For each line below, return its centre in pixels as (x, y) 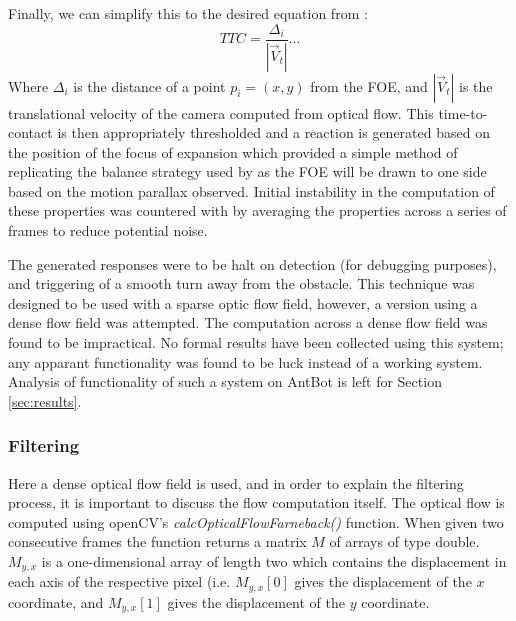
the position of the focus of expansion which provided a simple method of (233, 151)
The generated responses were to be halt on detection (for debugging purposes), (252, 263)
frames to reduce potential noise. (108, 230)
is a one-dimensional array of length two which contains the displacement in (274, 561)
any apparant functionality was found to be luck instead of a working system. (245, 361)
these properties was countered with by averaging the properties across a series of (257, 210)
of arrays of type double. (404, 541)
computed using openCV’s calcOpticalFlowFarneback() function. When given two (256, 521)
